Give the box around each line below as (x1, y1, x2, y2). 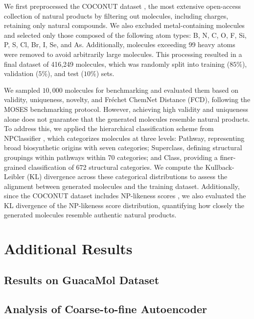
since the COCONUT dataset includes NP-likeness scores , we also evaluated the (4, 190, 246, 201)
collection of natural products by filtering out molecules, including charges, (4, 10, 229, 21)
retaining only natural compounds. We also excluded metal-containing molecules (4, 20, 245, 30)
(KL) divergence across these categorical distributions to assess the (26, 171, 228, 182)
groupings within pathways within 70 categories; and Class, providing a (4, 152, 218, 162)
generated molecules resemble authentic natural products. (4, 210, 177, 220)
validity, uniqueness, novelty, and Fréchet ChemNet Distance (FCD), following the (4, 94, 251, 105)
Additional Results (4, 239, 133, 259)
